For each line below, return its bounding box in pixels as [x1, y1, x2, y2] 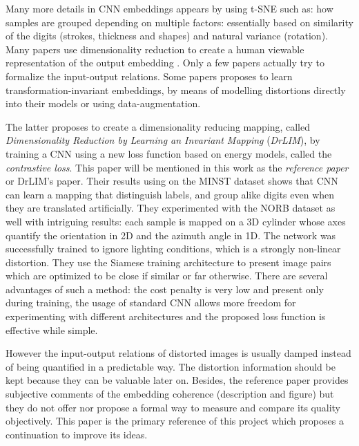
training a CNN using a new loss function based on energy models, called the [6, 146, 332, 160]
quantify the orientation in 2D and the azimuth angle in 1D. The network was [6, 227, 336, 242]
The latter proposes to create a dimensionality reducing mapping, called [6, 119, 310, 133]
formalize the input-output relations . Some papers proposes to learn [6, 68, 293, 83]
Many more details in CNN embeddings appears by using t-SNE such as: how [6, 1, 333, 15]
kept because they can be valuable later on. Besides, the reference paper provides [6, 373, 349, 387]
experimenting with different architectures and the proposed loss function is [6, 309, 326, 324]
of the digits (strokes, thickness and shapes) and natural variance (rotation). [6, 28, 328, 43]
